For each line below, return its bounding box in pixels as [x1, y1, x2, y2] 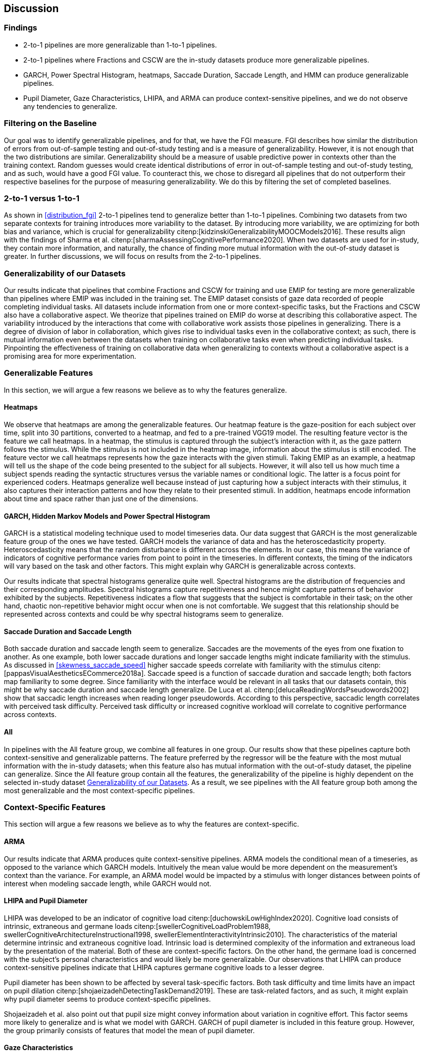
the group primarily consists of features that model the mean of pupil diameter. [4, 1026, 255, 1035]
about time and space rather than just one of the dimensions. [4, 495, 198, 503]
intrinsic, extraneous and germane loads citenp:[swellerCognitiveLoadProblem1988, [4, 922, 271, 930]
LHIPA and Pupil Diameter [4, 896, 88, 905]
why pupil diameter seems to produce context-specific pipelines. [4, 994, 211, 1003]
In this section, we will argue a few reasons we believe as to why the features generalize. [4, 385, 287, 394]
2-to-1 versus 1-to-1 [4, 193, 79, 203]
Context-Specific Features [4, 802, 106, 813]
